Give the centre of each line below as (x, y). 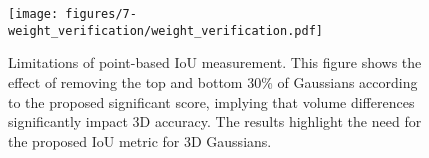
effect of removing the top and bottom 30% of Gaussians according (213, 81)
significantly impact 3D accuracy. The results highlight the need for (215, 121)
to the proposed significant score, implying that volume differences (211, 101)
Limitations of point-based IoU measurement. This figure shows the (215, 62)
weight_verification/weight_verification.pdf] (165, 30)
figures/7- (101, 14)
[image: (33, 14)
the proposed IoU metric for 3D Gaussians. (140, 140)
